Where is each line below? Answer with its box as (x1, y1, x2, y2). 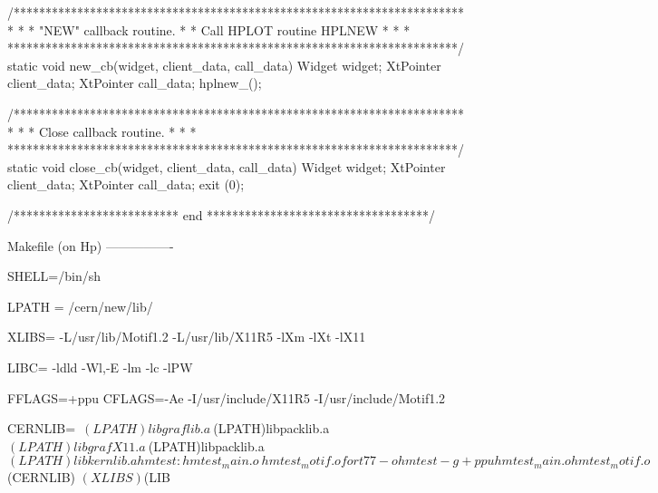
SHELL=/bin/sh (7, 266, 101, 285)
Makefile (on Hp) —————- (7, 236, 174, 255)
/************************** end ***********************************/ (7, 205, 436, 224)
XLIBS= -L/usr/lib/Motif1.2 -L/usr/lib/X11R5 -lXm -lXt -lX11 (7, 327, 366, 346)
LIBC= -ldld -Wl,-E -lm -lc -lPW (7, 357, 193, 376)
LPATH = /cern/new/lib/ (7, 296, 153, 315)
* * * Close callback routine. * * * (7, 121, 197, 140)
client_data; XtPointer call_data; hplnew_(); (7, 73, 262, 92)
